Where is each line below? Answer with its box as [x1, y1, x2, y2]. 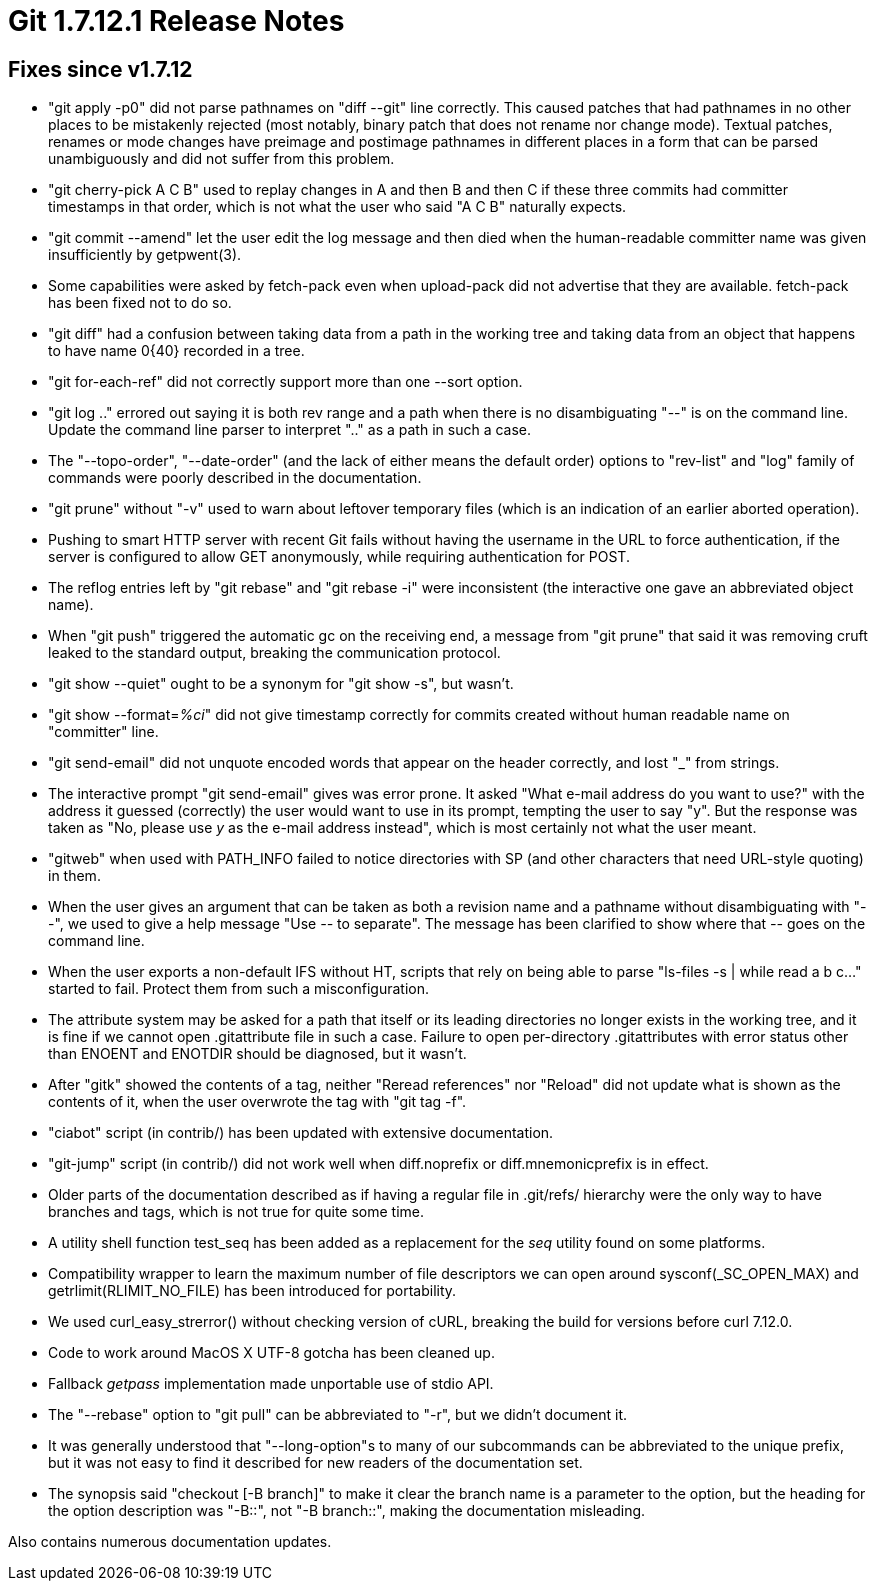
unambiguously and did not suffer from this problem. [48, 150, 395, 168]
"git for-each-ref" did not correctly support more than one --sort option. [48, 373, 523, 391]
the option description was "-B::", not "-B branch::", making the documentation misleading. [48, 1502, 646, 1520]
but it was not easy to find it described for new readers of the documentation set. [48, 1454, 583, 1472]
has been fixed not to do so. [48, 294, 232, 312]
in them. [48, 867, 101, 885]
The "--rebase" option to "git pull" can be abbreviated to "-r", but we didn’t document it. [48, 1406, 628, 1424]
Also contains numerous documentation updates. [8, 1533, 332, 1551]
